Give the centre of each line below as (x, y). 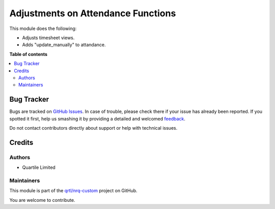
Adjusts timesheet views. (48, 38)
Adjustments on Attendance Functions (93, 13)
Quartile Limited (39, 167)
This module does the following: (43, 28)
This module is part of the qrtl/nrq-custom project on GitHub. (73, 191)
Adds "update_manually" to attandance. (64, 45)
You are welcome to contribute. (42, 200)
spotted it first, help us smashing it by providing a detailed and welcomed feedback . (98, 118)
